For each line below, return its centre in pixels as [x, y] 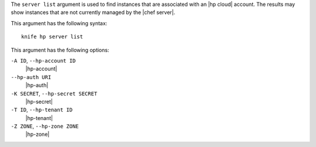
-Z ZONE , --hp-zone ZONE [45, 127]
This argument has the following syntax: [59, 23]
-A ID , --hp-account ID [43, 60]
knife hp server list [52, 37]
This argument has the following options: [60, 50]
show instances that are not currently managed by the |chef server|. [93, 12]
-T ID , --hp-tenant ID [42, 110]
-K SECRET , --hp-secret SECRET [54, 93]
